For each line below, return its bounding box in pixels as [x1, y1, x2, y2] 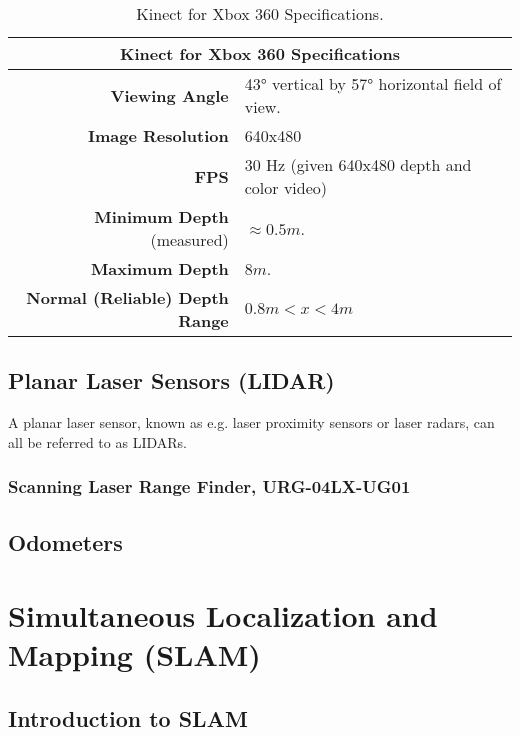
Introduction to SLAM [8, 702, 248, 733]
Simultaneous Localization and [8, 595, 438, 636]
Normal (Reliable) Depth [26, 286, 229, 309]
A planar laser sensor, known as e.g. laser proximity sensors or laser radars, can [8, 412, 495, 433]
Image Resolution [88, 124, 229, 147]
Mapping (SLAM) [8, 634, 261, 675]
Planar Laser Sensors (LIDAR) [8, 365, 335, 396]
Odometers [8, 526, 123, 557]
